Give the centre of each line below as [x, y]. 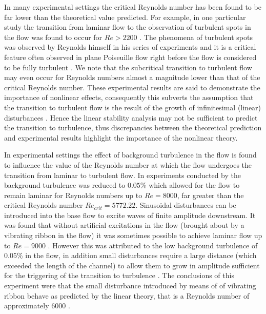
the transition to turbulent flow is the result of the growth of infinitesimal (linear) [133, 107]
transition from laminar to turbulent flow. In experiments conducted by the [123, 175]
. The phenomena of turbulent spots [196, 37]
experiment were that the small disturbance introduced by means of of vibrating [130, 286]
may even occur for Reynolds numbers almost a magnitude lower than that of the [132, 77]
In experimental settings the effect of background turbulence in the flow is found [130, 155]
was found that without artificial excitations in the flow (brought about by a [124, 225]
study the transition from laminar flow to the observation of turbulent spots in [128, 27]
